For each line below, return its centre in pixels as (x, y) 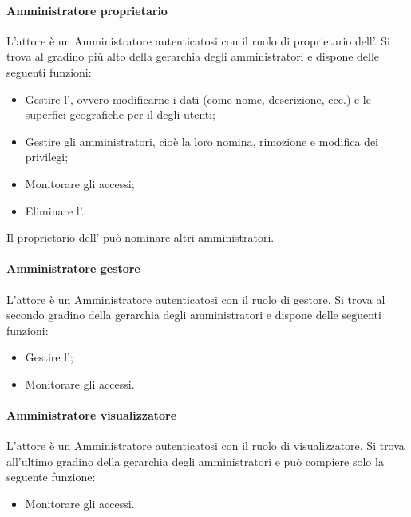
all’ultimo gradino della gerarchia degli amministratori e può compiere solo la (195, 461)
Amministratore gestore (73, 268)
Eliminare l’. (55, 210)
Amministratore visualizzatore (92, 415)
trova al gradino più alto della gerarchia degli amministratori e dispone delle (193, 56)
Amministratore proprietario (87, 10)
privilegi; (47, 157)
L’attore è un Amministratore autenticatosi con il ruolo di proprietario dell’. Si (198, 40)
